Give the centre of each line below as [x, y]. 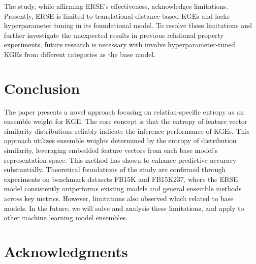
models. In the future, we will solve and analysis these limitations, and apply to [124, 208]
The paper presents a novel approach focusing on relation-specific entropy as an [124, 111]
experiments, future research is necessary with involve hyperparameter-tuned [120, 44]
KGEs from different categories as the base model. [80, 54]
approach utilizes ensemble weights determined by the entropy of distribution [120, 140]
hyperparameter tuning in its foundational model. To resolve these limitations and [128, 25]
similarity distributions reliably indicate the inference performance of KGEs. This [127, 131]
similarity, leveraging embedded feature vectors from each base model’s [111, 150]
